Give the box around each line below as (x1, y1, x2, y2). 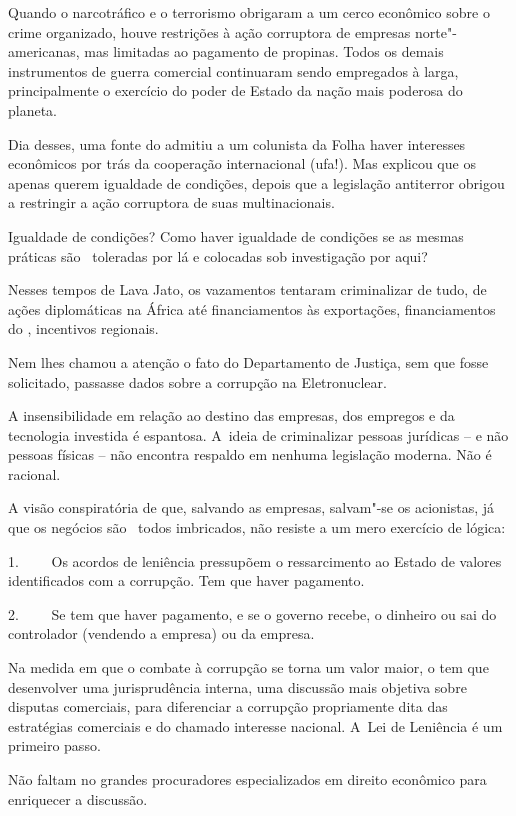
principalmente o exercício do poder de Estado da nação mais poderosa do (8, 80, 463, 101)
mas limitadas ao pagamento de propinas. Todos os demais (84, 41, 444, 62)
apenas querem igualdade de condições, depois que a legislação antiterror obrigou (8, 172, 505, 193)
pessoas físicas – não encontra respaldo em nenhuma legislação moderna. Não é (8, 444, 492, 465)
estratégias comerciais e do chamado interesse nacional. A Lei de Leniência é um (8, 715, 503, 736)
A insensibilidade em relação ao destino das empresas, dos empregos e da (8, 405, 455, 426)
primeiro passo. (8, 735, 101, 756)
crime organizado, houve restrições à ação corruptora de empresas (8, 21, 411, 42)
